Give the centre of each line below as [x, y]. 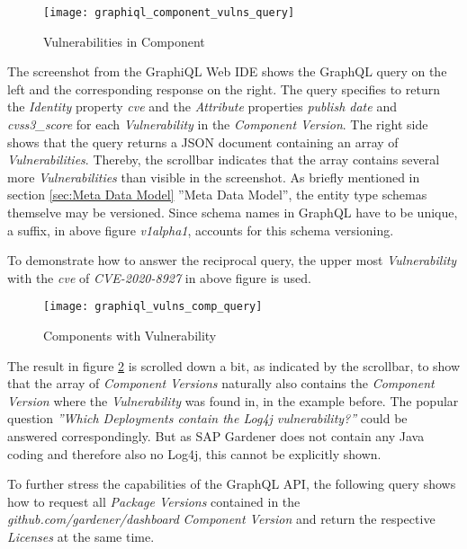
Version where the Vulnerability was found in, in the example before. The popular [233, 400]
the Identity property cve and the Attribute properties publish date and [202, 106]
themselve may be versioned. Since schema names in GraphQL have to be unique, [233, 212]
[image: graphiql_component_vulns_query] [169, 13]
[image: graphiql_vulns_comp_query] [153, 307]
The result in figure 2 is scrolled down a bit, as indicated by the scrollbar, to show [234, 365]
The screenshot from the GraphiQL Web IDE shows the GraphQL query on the [227, 71]
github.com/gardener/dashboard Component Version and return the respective [221, 519]
